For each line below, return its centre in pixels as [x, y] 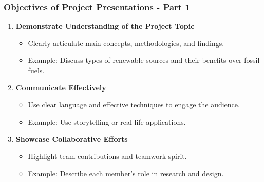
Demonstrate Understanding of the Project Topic [105, 26]
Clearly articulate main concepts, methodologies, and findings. [126, 43]
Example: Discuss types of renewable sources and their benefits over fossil [144, 60]
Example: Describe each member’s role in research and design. [126, 173]
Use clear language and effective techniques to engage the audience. [134, 105]
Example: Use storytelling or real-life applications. [107, 121]
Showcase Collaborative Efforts [72, 139]
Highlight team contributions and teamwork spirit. [107, 156]
